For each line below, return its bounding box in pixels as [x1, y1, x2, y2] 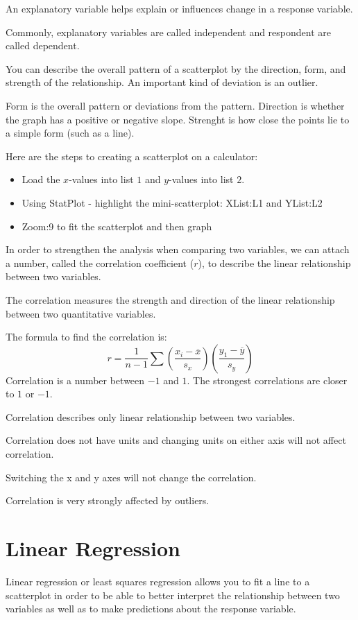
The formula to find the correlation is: [6, 329, 167, 344]
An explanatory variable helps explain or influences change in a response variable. [6, 1, 353, 15]
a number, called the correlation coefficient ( [6, 255, 194, 270]
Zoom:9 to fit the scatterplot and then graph [22, 218, 212, 233]
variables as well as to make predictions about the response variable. [6, 601, 296, 616]
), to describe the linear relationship [198, 255, 351, 270]
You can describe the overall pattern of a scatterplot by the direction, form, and [6, 61, 346, 76]
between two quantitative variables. [6, 306, 156, 320]
